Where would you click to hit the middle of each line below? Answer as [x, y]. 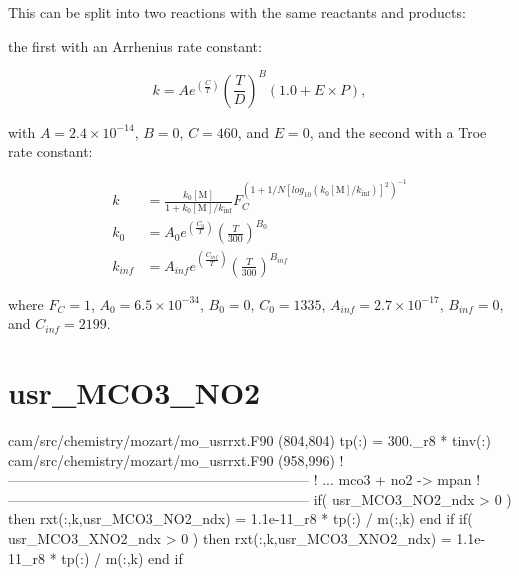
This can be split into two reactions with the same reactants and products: [237, 12]
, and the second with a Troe [398, 131]
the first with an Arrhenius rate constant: [135, 45]
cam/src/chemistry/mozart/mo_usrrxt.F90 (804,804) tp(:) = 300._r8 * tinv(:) [249, 440]
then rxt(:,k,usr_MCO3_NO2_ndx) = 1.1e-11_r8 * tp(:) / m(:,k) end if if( [240, 518]
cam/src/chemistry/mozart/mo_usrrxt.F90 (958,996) [171, 459]
